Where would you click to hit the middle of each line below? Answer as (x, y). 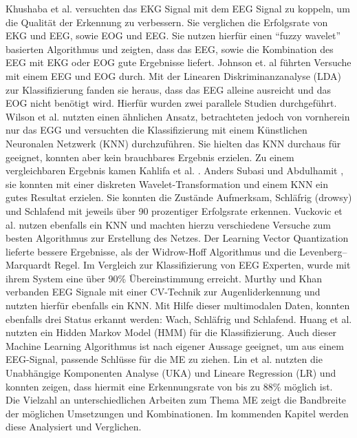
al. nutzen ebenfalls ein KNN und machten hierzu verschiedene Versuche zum (168, 224)
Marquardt (29, 265)
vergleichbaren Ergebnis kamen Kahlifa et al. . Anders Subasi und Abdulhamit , (175, 170)
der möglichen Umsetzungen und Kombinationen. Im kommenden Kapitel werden (177, 413)
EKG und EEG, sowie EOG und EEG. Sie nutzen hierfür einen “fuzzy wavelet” (173, 35)
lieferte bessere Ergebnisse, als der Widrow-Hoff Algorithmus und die (151, 251)
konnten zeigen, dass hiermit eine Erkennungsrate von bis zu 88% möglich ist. (169, 386)
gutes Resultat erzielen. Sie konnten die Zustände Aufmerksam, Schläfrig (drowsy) (179, 197)
